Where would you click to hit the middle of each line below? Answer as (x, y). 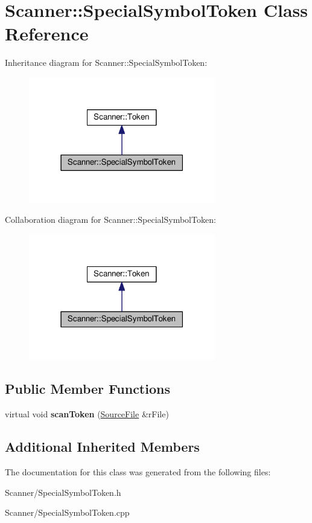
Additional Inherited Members (102, 447)
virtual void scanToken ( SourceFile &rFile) (87, 414)
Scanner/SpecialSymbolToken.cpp (67, 512)
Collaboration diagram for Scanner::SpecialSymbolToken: (110, 220)
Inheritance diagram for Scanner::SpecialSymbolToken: (106, 63)
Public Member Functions (88, 389)
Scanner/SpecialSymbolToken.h (63, 492)
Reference (47, 34)
